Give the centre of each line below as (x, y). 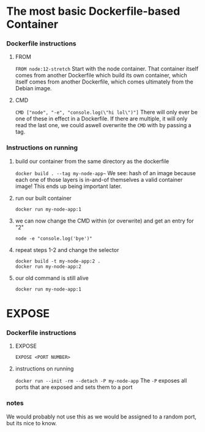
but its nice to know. (32, 423)
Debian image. (33, 88)
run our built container (43, 198)
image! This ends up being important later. (69, 186)
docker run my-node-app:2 (48, 266)
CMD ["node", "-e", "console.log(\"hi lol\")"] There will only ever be (106, 112)
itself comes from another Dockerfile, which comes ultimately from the (104, 82)
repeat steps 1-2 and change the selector (67, 249)
